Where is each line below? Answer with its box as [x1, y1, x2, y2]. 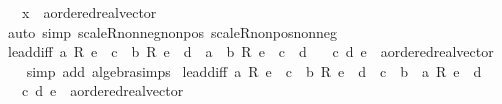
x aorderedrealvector [21, 2, 157, 22]
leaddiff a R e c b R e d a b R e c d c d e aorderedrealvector [7, 41, 494, 62]
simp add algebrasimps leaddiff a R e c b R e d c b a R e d [26, 60, 482, 81]
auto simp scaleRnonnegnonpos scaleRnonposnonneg [7, 21, 338, 42]
